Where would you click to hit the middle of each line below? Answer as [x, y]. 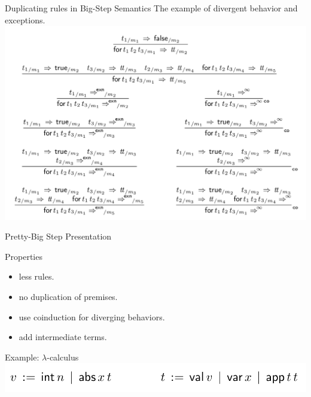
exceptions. [25, 19]
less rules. [36, 276]
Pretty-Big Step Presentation [58, 236]
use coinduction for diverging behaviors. [92, 316]
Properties [24, 256]
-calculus [63, 357]
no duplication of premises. [68, 296]
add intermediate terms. [63, 337]
